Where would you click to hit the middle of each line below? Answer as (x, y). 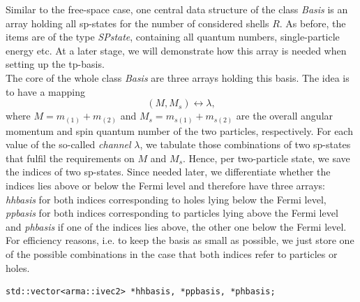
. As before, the (313, 23)
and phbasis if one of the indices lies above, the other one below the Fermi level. (176, 226)
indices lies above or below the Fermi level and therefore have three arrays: (165, 186)
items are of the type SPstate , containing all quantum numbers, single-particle (173, 37)
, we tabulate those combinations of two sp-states (245, 144)
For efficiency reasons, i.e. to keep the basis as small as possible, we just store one (180, 240)
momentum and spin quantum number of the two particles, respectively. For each (179, 130)
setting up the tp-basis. (55, 64)
